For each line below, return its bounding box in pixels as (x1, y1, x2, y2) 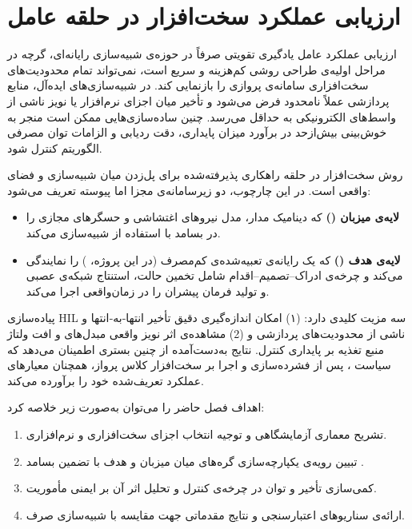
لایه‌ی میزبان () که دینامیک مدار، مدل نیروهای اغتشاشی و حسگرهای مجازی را (26, 209, 399, 225)
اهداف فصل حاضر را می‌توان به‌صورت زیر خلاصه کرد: (7, 399, 265, 416)
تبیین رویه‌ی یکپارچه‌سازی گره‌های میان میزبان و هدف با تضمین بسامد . (26, 452, 365, 469)
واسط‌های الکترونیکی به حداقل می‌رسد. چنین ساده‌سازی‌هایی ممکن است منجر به (7, 108, 396, 125)
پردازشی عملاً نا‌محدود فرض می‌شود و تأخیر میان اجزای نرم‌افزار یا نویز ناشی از (7, 92, 390, 109)
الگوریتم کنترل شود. (7, 139, 102, 156)
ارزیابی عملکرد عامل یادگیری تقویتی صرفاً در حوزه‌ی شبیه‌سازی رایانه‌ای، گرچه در (7, 46, 397, 62)
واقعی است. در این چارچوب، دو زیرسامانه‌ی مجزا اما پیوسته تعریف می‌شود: (7, 181, 371, 198)
